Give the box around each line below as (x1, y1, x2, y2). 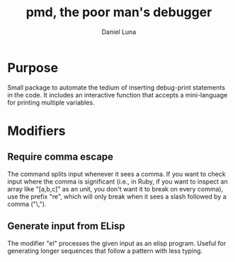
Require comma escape (7, 151, 114, 163)
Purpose (7, 59, 59, 76)
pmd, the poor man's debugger (25, 4, 212, 20)
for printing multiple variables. (7, 98, 95, 107)
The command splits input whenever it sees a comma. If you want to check (7, 169, 227, 178)
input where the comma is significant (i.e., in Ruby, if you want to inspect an (7, 177, 228, 186)
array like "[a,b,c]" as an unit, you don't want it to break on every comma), (7, 184, 224, 193)
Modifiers (7, 123, 66, 138)
